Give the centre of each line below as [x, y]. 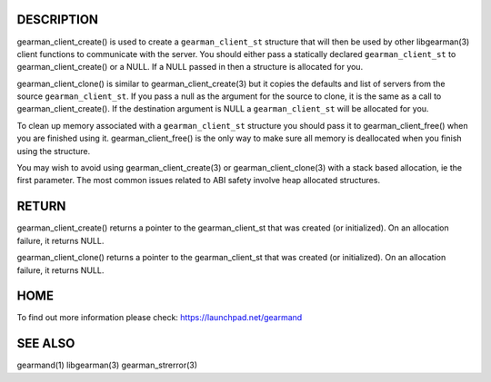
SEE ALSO [46, 343]
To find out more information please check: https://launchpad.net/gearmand [160, 318]
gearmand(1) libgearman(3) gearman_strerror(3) [107, 365]
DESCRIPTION [58, 20]
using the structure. [54, 151]
